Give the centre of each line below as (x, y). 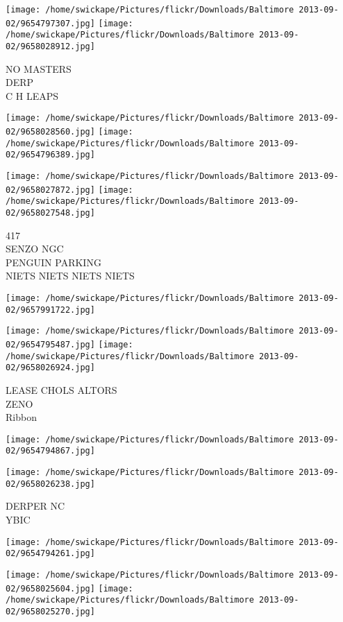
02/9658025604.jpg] (50, 588)
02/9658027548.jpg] (50, 213)
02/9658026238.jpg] (50, 484)
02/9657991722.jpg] (50, 310)
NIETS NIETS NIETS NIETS (70, 276)
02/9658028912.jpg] (50, 46)
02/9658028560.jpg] (50, 132)
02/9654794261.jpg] (50, 554)
